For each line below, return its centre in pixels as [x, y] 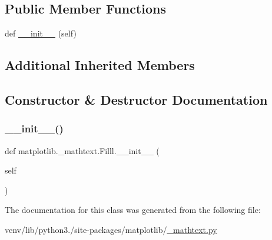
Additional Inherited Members [100, 65]
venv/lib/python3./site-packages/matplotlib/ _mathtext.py [111, 229]
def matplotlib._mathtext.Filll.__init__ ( [82, 150]
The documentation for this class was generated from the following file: [133, 210]
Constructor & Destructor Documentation [136, 99]
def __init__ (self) [41, 33]
